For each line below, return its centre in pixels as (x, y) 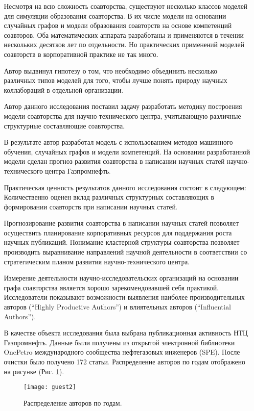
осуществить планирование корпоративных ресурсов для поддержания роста (118, 232)
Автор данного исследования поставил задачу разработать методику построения (123, 106)
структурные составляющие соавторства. (64, 125)
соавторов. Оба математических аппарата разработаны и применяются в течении (124, 35)
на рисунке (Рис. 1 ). (34, 371)
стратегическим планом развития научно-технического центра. (97, 261)
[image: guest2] (50, 387)
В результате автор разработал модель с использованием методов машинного (118, 142)
